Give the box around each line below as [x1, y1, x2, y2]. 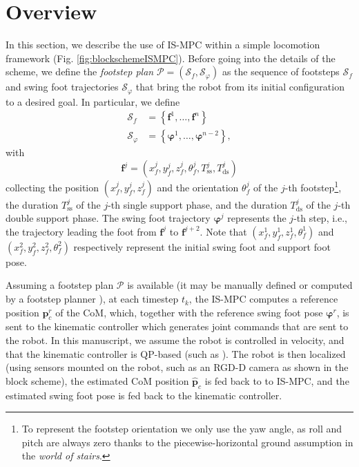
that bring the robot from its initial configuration [135, 79, 345, 94]
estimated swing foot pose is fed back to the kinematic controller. [6, 388, 282, 402]
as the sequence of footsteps [222, 64, 340, 79]
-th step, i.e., [293, 211, 347, 225]
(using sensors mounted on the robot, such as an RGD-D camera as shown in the [6, 360, 349, 374]
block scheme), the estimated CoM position [6, 373, 189, 388]
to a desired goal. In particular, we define [6, 94, 180, 108]
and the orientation [157, 180, 239, 194]
